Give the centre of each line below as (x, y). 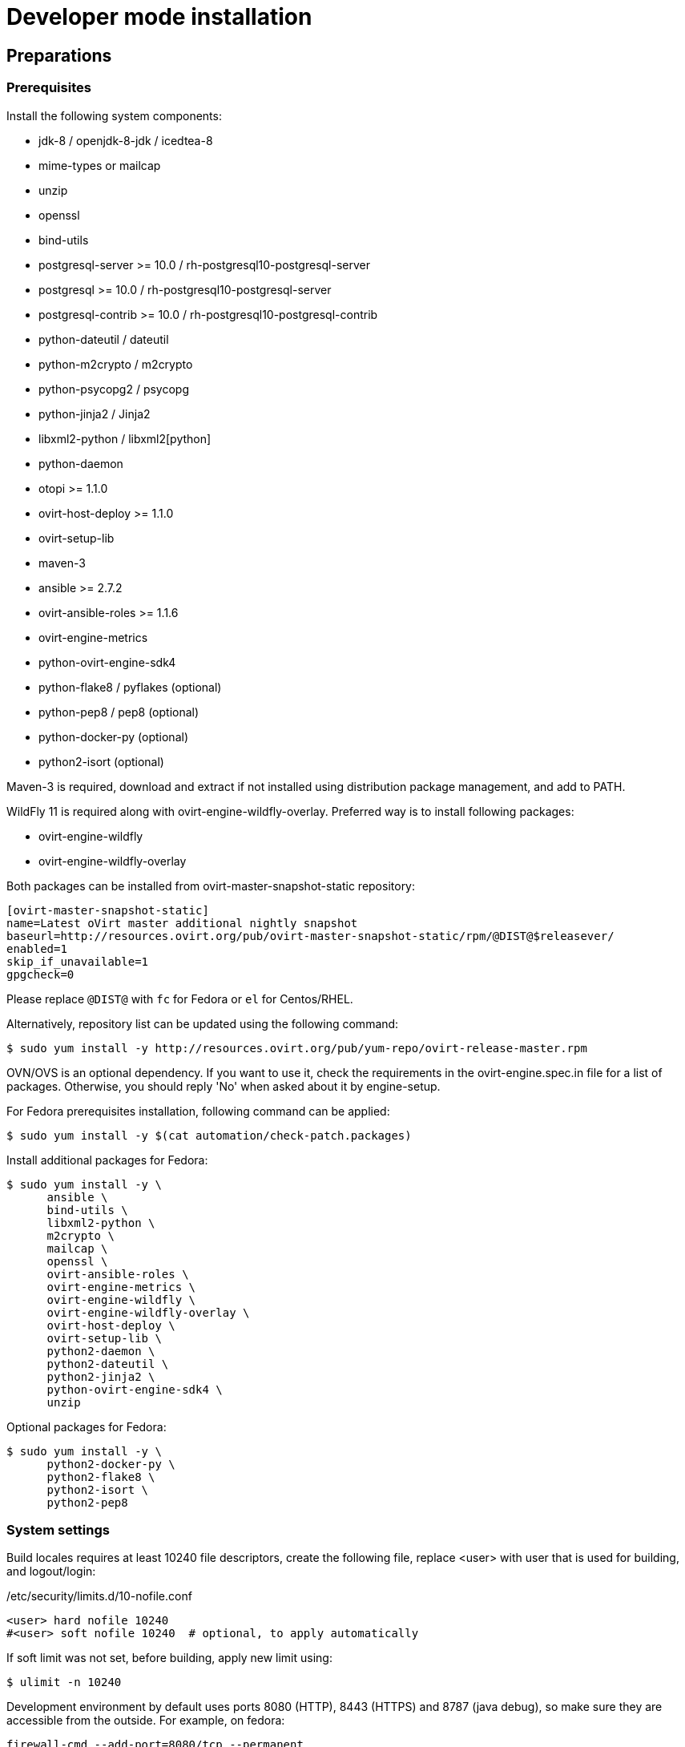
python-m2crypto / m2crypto (116, 364)
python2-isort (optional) (101, 761)
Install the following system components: (114, 115)
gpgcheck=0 (40, 974)
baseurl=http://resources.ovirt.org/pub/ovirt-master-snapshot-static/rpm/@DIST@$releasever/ (310, 936)
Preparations (59, 55)
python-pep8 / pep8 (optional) (119, 712)
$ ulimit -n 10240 (64, 1682)
